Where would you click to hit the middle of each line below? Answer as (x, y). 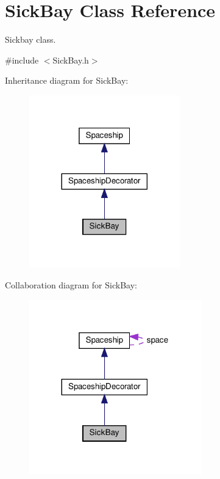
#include (22, 60)
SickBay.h (71, 60)
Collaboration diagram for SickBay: (71, 284)
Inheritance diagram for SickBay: (67, 80)
